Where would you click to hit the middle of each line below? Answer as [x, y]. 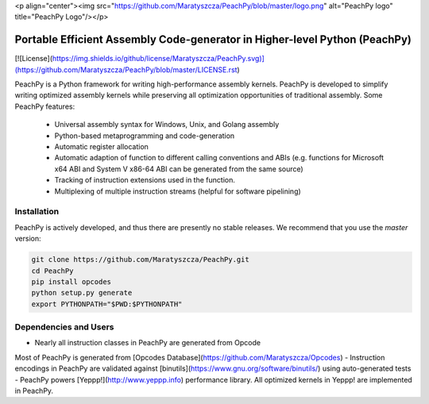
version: [28, 239]
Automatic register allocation [101, 147]
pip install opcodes [71, 281]
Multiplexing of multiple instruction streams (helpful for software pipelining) [178, 191]
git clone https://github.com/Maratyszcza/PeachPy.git [140, 260]
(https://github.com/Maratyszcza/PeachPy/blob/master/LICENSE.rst [126, 69]
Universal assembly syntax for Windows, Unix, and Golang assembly [167, 125]
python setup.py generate [82, 293]
